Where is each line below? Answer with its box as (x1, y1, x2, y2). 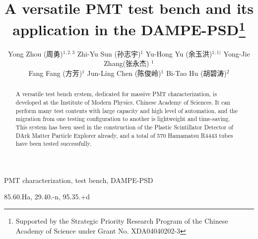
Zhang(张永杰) (104, 58, 149, 68)
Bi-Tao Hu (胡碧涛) (166, 67, 227, 78)
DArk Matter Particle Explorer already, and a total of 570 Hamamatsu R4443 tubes (15, 131, 233, 139)
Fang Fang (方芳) (28, 67, 82, 78)
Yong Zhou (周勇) (8, 48, 63, 59)
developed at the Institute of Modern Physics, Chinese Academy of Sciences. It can (15, 98, 230, 106)
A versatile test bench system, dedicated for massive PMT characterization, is (15, 90, 217, 98)
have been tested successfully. (15, 139, 92, 148)
